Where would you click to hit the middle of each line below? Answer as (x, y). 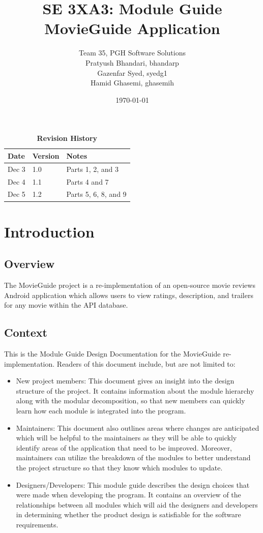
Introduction (49, 231)
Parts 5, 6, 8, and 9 (96, 194)
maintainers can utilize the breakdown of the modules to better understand (133, 457)
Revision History (67, 138)
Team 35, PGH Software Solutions (132, 53)
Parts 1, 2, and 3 (93, 169)
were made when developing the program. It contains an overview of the (128, 495)
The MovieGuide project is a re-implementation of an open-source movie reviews (130, 285)
